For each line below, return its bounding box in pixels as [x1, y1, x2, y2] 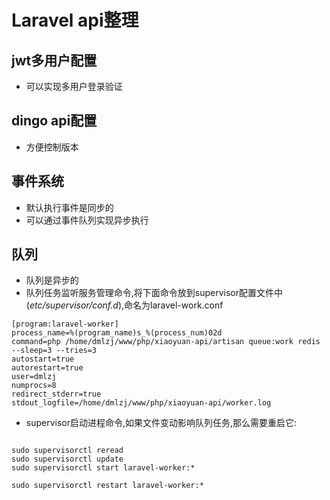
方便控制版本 [25, 141, 79, 153]
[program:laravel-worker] [11, 319, 119, 330]
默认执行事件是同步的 [25, 201, 114, 213]
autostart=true [11, 354, 75, 365]
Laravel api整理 [11, 9, 139, 32]
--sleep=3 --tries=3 [11, 346, 98, 356]
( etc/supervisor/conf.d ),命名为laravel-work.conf [25, 299, 224, 311]
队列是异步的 [25, 274, 79, 286]
